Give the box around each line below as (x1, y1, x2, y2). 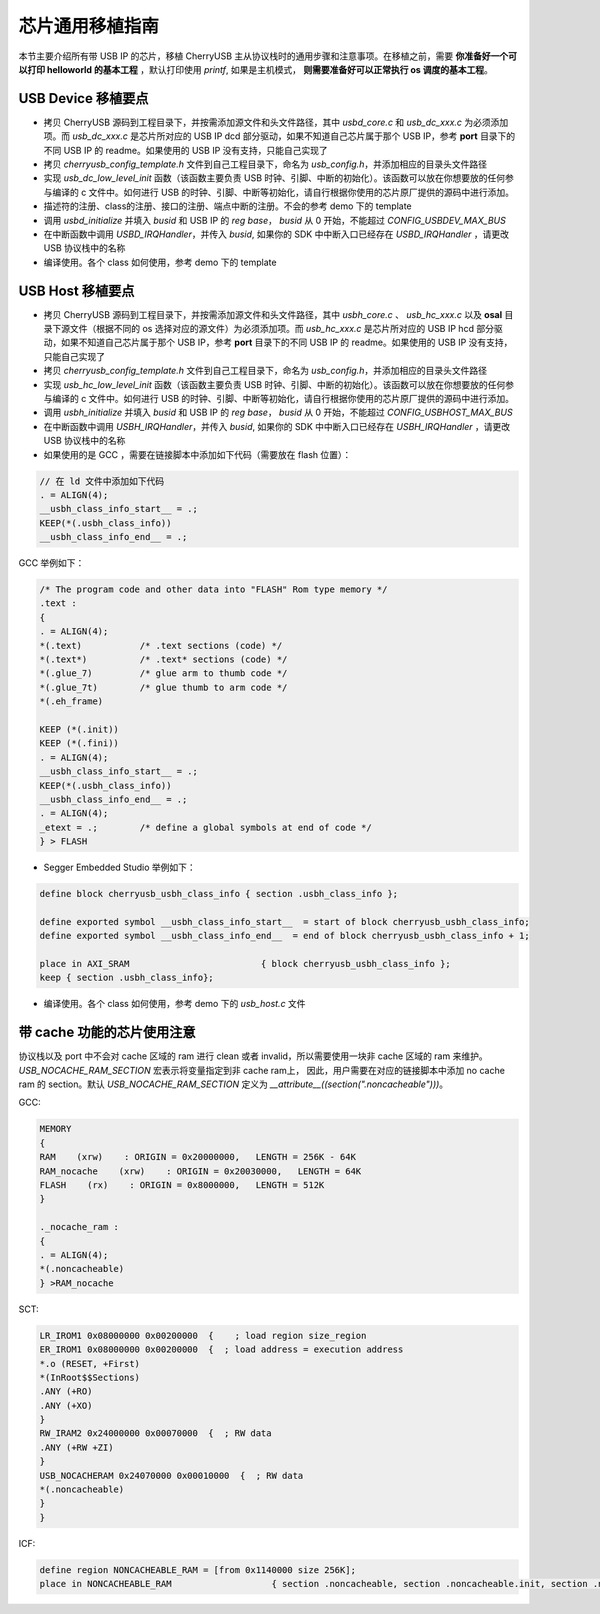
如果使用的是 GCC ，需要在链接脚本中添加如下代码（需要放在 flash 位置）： (43, 448, 352, 460)
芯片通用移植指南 (18, 15, 160, 37)
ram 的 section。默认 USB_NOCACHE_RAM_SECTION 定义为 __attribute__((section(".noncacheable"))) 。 (18, 1078, 449, 1090)
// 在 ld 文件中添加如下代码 (39, 475, 165, 487)
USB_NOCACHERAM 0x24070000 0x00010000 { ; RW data (39, 1470, 304, 1481)
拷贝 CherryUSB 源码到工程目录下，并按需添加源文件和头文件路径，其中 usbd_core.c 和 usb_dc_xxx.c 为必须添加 (43, 116, 509, 128)
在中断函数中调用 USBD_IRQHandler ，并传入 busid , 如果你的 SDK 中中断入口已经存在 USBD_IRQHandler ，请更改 (43, 228, 510, 240)
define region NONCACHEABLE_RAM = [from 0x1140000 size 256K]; (39, 1564, 357, 1575)
